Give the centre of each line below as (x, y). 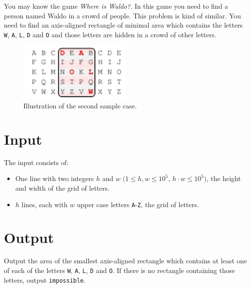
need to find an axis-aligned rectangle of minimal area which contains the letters (123, 25)
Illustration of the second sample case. (80, 106)
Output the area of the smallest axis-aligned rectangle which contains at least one (125, 261)
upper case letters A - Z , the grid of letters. (138, 204)
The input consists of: (36, 162)
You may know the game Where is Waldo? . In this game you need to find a (116, 6)
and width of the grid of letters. (62, 188)
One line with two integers (55, 178)
